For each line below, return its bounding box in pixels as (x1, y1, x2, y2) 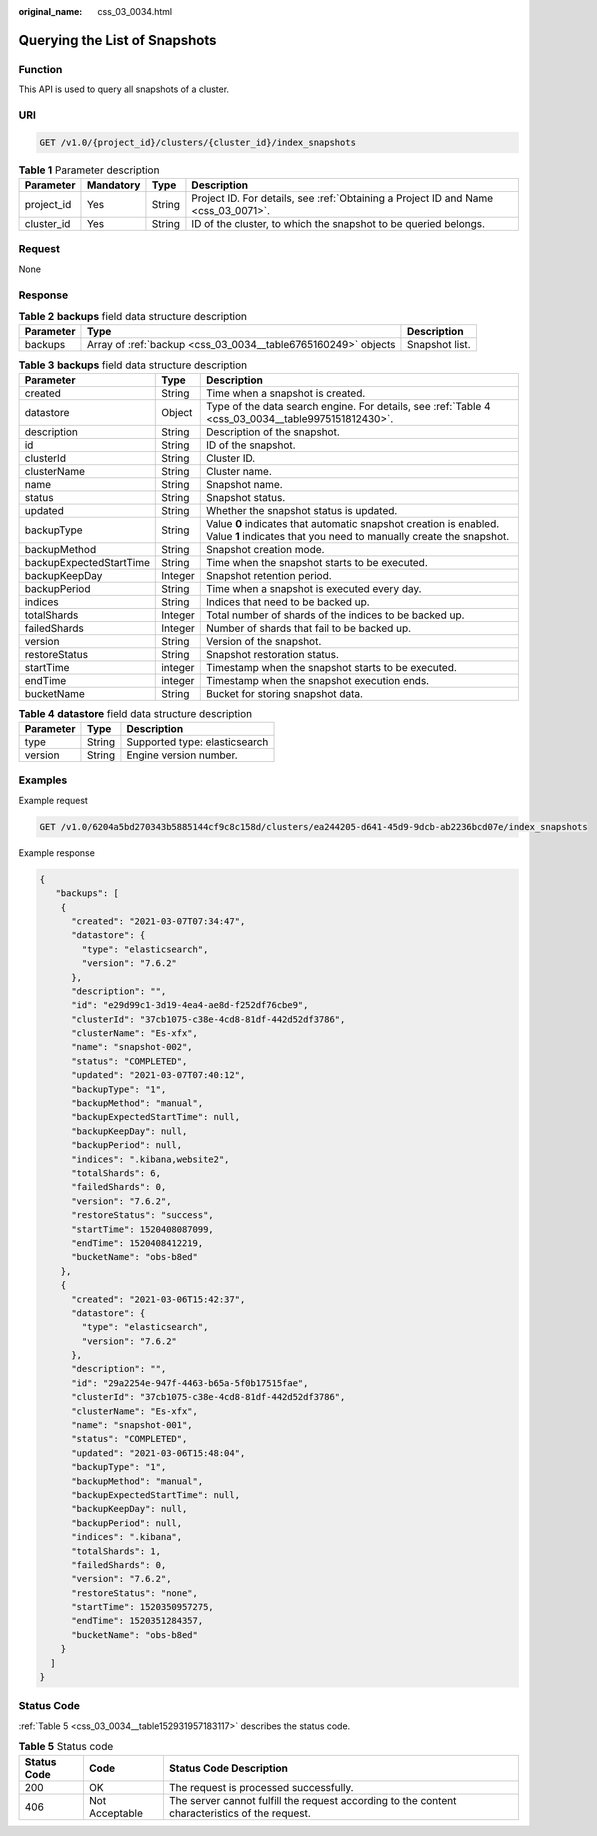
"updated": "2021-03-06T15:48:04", (71, 1447, 246, 1459)
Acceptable (88, 1806, 144, 1820)
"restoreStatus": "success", (71, 1210, 214, 1221)
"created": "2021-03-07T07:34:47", (71, 915, 246, 927)
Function (18, 62, 63, 76)
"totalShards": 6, (71, 1167, 162, 1179)
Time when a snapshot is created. (206, 386, 366, 400)
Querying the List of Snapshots (18, 31, 217, 49)
